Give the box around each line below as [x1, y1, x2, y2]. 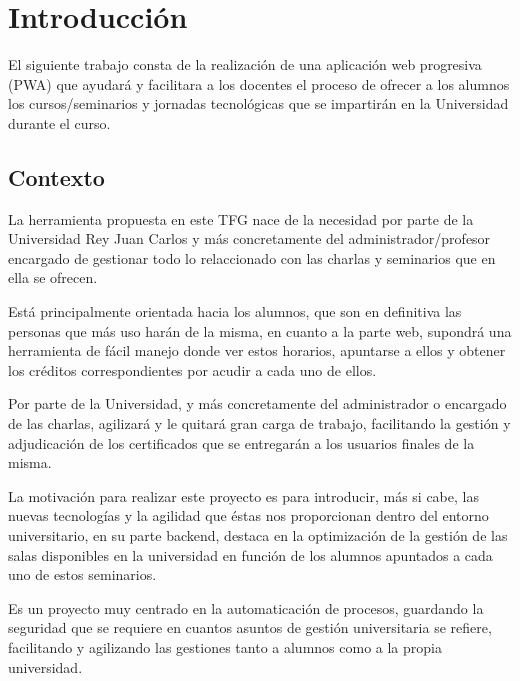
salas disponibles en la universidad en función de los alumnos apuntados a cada [8, 544, 493, 565]
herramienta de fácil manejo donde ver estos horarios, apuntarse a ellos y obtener [8, 340, 506, 361]
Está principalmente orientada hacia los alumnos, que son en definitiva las [8, 301, 462, 322]
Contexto [8, 161, 105, 192]
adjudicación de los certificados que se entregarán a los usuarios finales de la [8, 432, 475, 453]
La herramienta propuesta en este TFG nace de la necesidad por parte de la [8, 208, 474, 229]
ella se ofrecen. [8, 267, 98, 288]
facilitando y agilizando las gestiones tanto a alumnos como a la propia [8, 636, 442, 657]
